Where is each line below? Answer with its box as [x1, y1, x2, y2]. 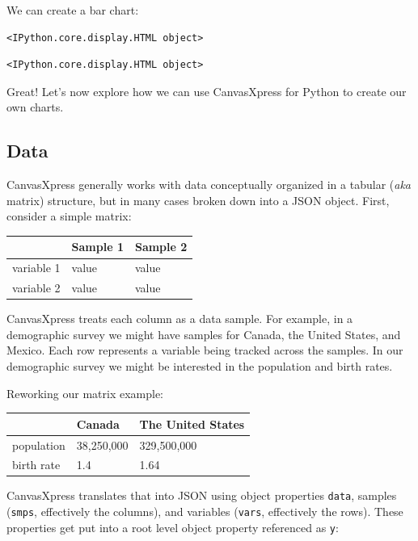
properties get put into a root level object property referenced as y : [6, 518, 339, 535]
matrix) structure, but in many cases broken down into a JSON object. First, [6, 191, 390, 208]
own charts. [6, 99, 64, 115]
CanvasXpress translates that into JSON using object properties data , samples [6, 487, 397, 504]
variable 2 [12, 279, 61, 296]
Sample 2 [134, 238, 188, 255]
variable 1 [12, 259, 61, 276]
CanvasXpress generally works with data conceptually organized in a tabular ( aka [6, 176, 411, 193]
